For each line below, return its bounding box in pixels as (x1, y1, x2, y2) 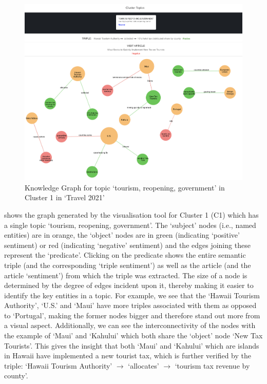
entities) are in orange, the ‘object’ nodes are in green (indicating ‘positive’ (4, 229, 240, 240)
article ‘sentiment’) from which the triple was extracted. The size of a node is (4, 270, 247, 280)
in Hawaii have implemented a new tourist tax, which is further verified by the (4, 350, 251, 361)
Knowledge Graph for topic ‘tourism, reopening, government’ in (25, 182, 225, 193)
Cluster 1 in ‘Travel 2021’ (25, 192, 105, 203)
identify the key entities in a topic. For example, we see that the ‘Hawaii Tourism (4, 290, 260, 300)
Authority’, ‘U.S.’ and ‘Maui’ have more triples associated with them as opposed (4, 300, 257, 311)
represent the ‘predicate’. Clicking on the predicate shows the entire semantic (4, 249, 246, 260)
